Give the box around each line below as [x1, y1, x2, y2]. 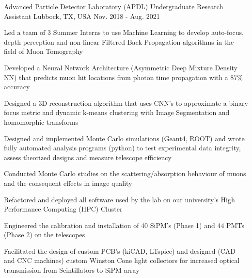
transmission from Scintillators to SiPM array [4, 265, 140, 275]
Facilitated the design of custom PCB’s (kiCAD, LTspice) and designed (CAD [4, 245, 236, 256]
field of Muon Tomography [4, 46, 83, 56]
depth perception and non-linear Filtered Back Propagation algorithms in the [4, 36, 234, 47]
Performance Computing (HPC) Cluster [4, 204, 123, 214]
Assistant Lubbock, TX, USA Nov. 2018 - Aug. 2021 [4, 11, 160, 21]
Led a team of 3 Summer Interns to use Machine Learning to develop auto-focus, [4, 27, 244, 37]
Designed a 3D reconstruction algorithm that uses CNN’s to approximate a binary [4, 98, 248, 108]
